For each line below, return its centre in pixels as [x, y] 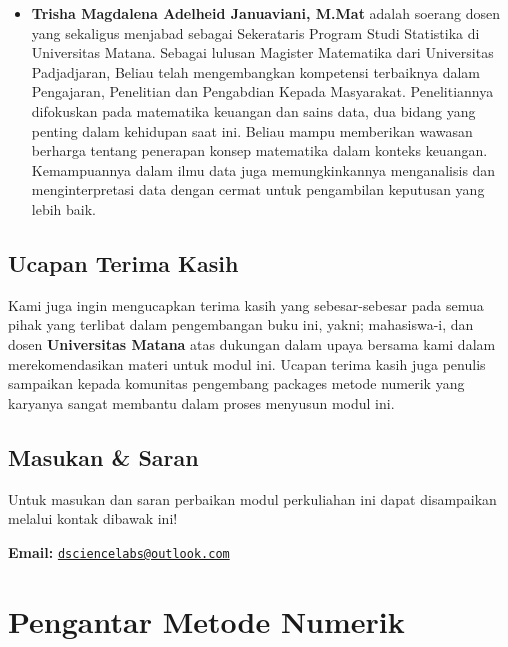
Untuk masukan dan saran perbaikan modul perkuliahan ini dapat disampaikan [252, 498]
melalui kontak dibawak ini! [93, 518]
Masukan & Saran [103, 456]
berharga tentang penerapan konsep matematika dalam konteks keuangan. [259, 150]
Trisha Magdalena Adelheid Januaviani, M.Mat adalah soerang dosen [266, 13]
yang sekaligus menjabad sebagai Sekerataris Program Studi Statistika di [255, 32]
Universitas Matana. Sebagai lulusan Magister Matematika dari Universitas [262, 52]
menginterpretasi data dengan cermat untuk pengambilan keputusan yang [258, 189]
